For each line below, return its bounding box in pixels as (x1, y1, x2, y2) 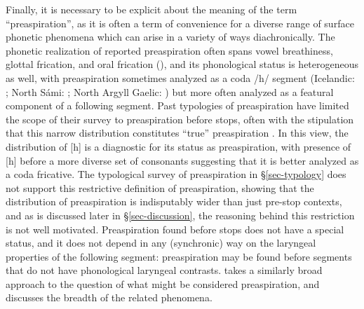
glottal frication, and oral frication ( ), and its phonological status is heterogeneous (6, 57, 359, 71)
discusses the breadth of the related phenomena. (6, 290, 213, 305)
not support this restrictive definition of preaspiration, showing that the (6, 180, 314, 195)
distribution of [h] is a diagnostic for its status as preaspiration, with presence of (6, 139, 351, 153)
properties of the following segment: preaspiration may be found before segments (6, 249, 352, 263)
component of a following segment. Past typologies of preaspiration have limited (6, 98, 349, 113)
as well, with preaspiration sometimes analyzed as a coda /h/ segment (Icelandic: (6, 70, 355, 85)
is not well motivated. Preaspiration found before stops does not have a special (6, 221, 344, 236)
